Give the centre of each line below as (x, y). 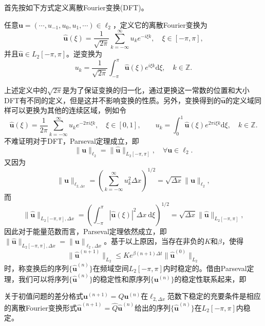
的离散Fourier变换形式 (41, 307)
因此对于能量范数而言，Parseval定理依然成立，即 (86, 231)
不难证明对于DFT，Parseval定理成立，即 (72, 140)
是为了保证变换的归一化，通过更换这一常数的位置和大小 (156, 90)
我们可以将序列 (43, 279)
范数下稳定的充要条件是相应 (214, 296)
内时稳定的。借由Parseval (205, 268)
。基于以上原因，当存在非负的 (154, 241)
